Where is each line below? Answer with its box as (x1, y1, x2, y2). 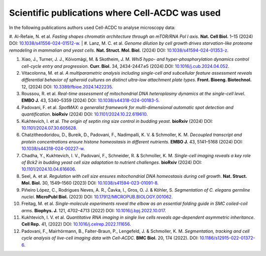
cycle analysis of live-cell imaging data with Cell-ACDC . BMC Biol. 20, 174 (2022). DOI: (21, 235, 199, 241)
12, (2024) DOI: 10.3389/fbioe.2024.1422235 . (21, 84, 113, 89)
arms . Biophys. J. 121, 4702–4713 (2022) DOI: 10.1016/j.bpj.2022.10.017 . (21, 207, 166, 213)
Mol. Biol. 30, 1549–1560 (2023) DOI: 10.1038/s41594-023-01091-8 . (21, 180, 159, 186)
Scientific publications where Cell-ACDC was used (9, 7, 221, 18)
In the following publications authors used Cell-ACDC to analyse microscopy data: (9, 25, 176, 30)
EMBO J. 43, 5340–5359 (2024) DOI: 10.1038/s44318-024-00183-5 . (21, 97, 160, 103)
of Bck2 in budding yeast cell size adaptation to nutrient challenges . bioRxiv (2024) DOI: (21, 159, 202, 165)
